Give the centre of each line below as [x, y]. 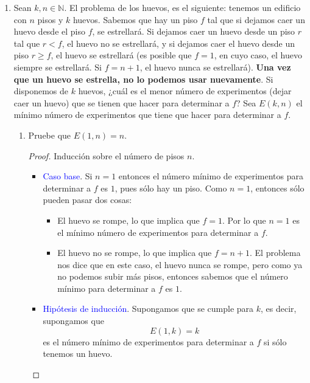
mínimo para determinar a [107, 288]
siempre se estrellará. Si [58, 67]
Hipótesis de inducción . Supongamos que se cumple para [148, 309]
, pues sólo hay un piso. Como [171, 188]
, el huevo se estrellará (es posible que [121, 55]
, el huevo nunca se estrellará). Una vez [215, 67]
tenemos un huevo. [78, 354]
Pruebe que [50, 135]
